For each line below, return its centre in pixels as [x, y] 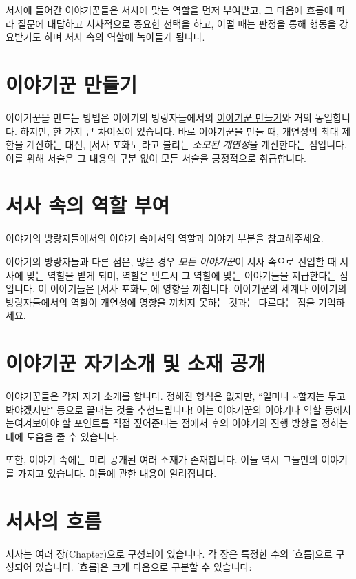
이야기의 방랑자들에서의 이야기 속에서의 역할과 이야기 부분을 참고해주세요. [165, 238]
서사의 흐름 [54, 520]
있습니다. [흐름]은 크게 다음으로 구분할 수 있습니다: [144, 567]
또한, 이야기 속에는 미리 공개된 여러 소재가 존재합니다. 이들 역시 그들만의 [162, 459]
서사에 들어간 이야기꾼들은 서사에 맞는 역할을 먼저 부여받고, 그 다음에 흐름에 [169, 10]
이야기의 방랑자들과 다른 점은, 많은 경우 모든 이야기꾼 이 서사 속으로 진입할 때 [171, 261]
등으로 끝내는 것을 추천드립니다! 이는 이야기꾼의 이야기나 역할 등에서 [204, 409]
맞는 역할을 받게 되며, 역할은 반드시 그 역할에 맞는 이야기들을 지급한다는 [181, 275]
